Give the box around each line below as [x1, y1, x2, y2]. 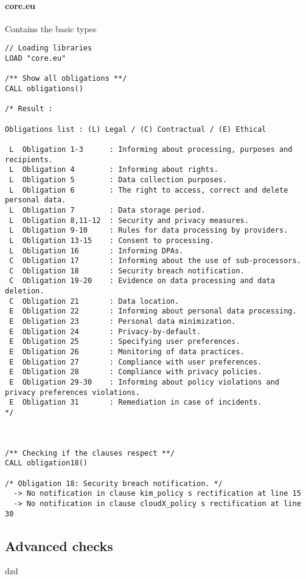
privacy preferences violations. [5, 388, 140, 397]
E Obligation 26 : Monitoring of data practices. [9, 348, 245, 357]
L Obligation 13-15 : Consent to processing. [9, 236, 214, 245]
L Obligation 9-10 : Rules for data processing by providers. [9, 226, 288, 235]
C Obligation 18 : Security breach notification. [9, 266, 245, 275]
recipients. [5, 155, 53, 164]
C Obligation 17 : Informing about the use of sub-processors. [9, 256, 301, 266]
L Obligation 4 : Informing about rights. [9, 165, 218, 174]
